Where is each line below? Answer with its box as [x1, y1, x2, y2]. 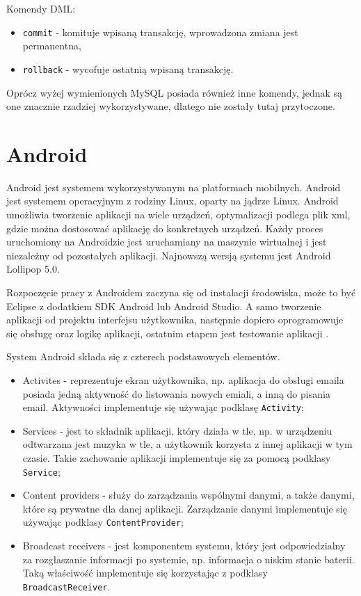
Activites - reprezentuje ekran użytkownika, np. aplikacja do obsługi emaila [22, 372, 344, 387]
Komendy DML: [6, 1, 76, 15]
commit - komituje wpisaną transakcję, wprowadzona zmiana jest [22, 24, 298, 39]
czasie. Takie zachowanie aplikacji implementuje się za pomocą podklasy [22, 450, 331, 465]
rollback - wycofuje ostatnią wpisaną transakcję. [22, 61, 234, 76]
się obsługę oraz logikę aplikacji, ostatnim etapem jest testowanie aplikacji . [6, 325, 329, 340]
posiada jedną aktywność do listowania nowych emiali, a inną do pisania [22, 386, 330, 401]
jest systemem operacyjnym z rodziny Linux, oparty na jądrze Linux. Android [6, 193, 339, 208]
